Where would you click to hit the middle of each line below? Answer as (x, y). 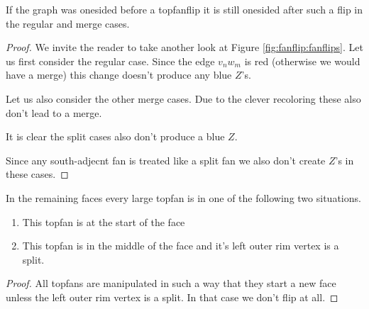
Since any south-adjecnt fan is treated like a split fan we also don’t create (166, 160)
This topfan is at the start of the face (104, 221)
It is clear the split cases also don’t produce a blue (115, 136)
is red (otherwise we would (302, 61)
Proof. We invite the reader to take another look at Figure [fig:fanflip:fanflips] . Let (184, 47)
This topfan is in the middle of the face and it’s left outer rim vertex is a (181, 246)
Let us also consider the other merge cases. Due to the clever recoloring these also (183, 98)
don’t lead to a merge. (54, 112)
